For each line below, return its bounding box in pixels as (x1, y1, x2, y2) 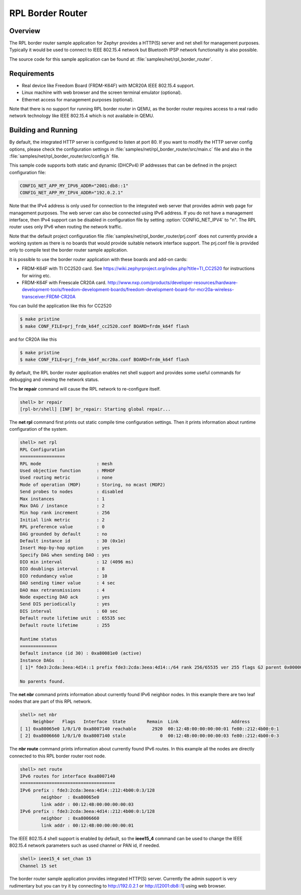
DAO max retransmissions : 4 (20, 587, 105, 593)
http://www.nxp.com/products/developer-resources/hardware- (107, 280, 238, 286)
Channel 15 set (20, 863, 57, 868)
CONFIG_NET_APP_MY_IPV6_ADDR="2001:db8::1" (20, 183, 129, 188)
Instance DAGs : (20, 658, 65, 663)
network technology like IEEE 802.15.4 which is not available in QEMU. (9, 113, 154, 119)
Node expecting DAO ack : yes (20, 594, 110, 600)
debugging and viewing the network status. (9, 376, 99, 382)
